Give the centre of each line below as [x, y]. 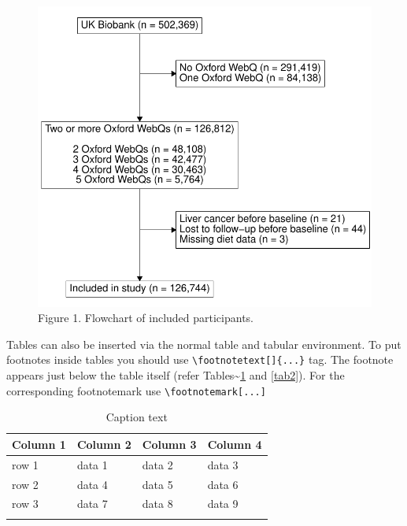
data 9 [223, 504]
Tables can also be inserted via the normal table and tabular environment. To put [204, 344]
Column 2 [104, 444]
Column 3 [169, 444]
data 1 [92, 464]
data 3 [223, 464]
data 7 [92, 504]
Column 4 [235, 444]
